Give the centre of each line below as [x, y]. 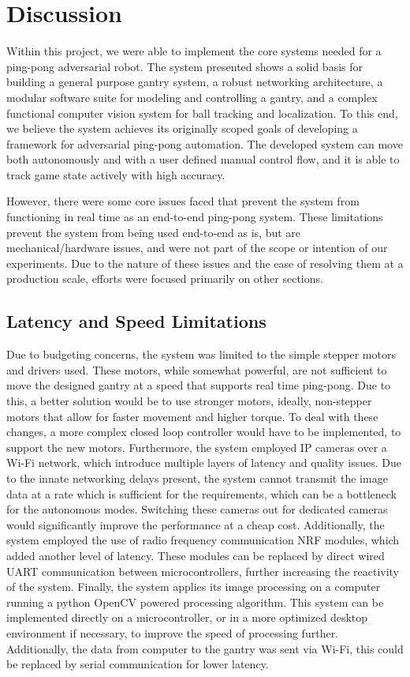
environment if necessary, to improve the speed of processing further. [173, 632]
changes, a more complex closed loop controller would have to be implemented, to [204, 432]
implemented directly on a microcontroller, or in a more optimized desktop [187, 617]
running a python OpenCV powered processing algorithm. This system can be [195, 602]
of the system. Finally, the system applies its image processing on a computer [194, 587]
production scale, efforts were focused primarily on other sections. [165, 278]
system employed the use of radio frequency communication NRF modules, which [203, 540]
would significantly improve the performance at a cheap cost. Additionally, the [196, 524]
